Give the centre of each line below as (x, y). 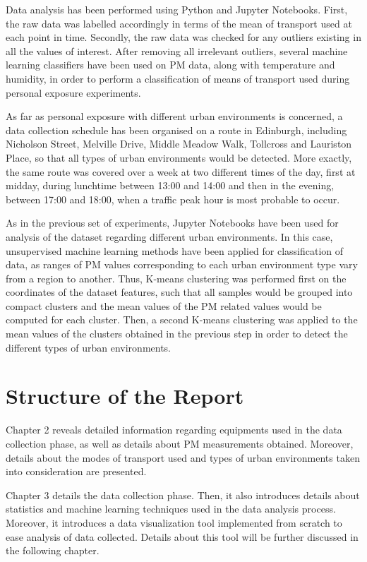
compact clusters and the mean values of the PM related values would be (164, 305)
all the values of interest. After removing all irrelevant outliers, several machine (177, 50)
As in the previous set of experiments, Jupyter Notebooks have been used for (172, 223)
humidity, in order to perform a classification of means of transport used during (178, 78)
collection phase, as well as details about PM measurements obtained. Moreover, (180, 443)
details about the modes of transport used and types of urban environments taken (183, 457)
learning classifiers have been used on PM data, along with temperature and (170, 65)
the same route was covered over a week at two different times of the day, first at (181, 171)
